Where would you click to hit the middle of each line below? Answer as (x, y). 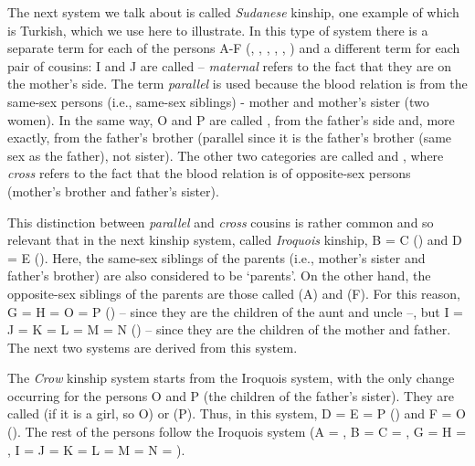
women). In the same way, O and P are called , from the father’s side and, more (231, 119)
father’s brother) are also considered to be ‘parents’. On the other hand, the (219, 275)
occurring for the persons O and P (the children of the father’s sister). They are (231, 395)
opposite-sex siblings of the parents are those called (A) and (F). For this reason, (234, 293)
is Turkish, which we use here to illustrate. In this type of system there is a (218, 30)
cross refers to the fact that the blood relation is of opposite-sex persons (209, 173)
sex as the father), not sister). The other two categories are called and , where (226, 155)
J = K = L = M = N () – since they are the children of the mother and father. (229, 329)
